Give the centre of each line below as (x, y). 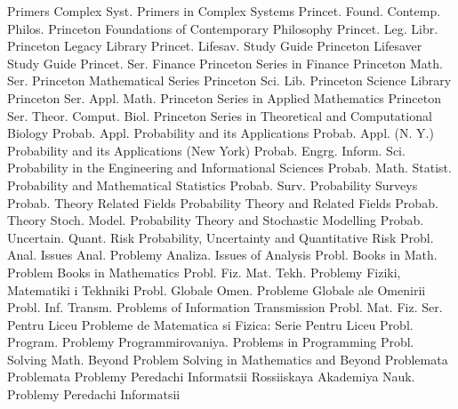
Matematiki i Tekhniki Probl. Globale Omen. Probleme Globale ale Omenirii (217, 289)
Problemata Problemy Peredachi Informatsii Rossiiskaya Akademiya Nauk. (211, 377)
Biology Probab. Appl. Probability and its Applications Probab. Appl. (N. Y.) (221, 133)
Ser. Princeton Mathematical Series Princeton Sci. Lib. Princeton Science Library (229, 80)
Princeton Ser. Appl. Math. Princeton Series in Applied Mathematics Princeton (224, 97)
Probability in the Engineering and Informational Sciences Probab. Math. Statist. (229, 168)
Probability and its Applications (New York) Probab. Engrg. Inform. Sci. (206, 150)
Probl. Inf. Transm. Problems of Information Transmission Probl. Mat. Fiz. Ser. (225, 307)
